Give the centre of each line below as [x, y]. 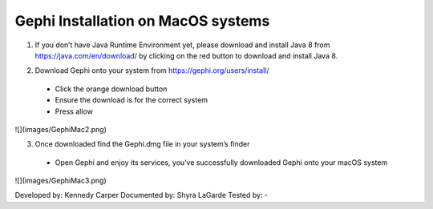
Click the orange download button [111, 89]
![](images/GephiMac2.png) [61, 129]
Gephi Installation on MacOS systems [142, 21]
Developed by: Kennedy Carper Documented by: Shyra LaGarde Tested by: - [142, 195]
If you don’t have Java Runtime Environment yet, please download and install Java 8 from [182, 45]
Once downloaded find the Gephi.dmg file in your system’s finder [142, 144]
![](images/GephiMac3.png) [61, 181]
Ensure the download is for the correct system [132, 100]
